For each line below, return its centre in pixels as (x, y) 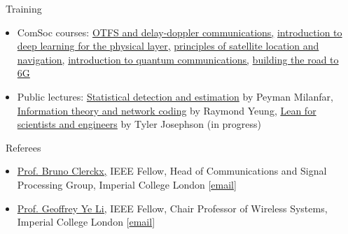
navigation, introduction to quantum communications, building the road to (178, 59)
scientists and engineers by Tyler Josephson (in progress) (139, 124)
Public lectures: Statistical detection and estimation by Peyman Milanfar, (175, 96)
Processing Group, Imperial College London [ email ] (127, 184)
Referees (23, 147)
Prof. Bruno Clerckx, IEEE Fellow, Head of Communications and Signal (172, 171)
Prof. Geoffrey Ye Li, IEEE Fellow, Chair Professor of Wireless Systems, (172, 208)
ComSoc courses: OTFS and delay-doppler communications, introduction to (180, 32)
